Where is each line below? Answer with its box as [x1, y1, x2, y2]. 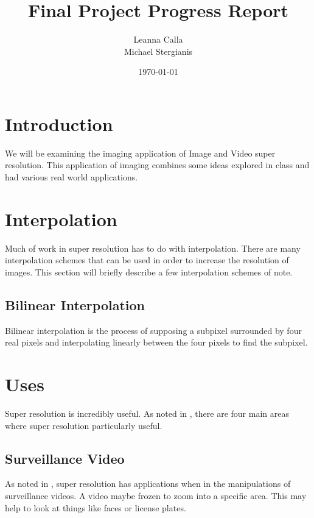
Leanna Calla [133, 33, 183, 46]
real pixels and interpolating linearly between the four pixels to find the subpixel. [5, 336, 308, 349]
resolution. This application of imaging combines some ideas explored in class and [5, 158, 310, 171]
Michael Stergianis [124, 44, 193, 57]
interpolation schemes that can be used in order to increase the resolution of [5, 254, 289, 266]
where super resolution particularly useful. [5, 419, 162, 431]
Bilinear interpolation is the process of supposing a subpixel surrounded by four [5, 324, 302, 336]
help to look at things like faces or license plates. [5, 501, 186, 514]
